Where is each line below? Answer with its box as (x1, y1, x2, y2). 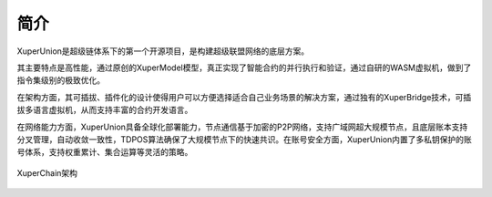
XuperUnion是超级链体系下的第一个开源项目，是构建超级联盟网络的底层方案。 (16, 46, 310, 57)
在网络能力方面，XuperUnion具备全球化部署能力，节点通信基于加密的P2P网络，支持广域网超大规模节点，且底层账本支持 (16, 121, 468, 132)
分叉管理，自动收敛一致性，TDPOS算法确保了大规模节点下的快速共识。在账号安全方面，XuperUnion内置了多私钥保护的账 (16, 133, 473, 145)
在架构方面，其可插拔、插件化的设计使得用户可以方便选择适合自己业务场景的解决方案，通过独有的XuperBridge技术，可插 (16, 91, 472, 102)
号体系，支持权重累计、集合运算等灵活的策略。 (16, 147, 193, 158)
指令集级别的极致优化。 (16, 75, 105, 86)
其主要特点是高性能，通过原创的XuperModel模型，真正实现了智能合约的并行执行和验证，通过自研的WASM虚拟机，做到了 (16, 62, 472, 73)
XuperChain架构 (16, 167, 77, 178)
